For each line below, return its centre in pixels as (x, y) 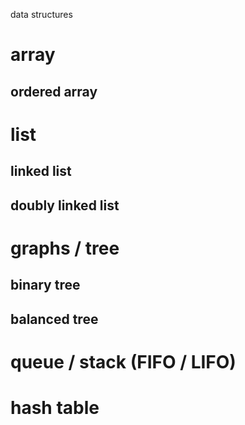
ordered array (54, 91)
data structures (41, 14)
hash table (55, 407)
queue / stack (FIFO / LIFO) (123, 361)
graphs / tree (65, 248)
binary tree (45, 285)
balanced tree (54, 319)
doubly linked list (65, 205)
